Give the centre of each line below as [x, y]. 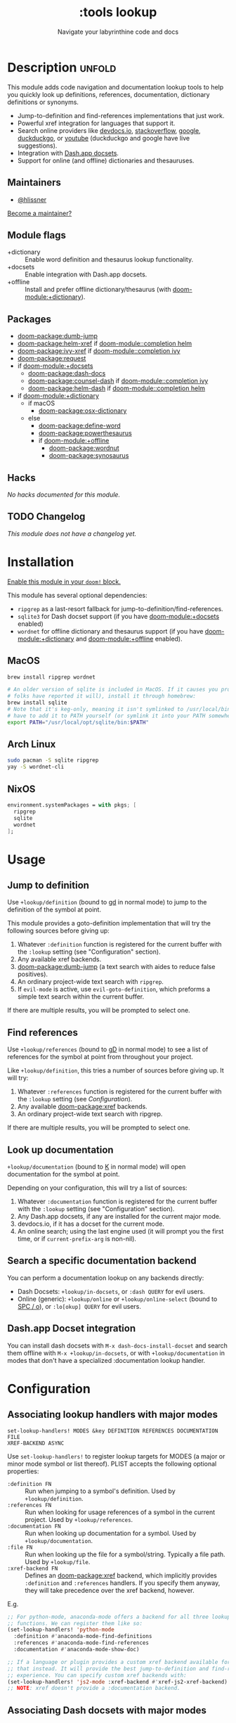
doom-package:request [52, 359]
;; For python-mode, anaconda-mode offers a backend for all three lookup [119, 1617]
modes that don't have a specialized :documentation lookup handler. [106, 1360]
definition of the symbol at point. [54, 910]
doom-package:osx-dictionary [83, 411]
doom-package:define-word [79, 425]
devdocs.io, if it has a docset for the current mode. [91, 1224]
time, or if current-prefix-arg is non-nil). [77, 1239]
